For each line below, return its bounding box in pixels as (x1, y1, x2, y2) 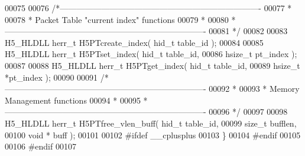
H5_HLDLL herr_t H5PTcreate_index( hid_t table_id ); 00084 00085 (5, 36, 264, 48)
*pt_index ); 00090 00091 (5, 71, 98, 83)
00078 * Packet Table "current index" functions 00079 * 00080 (5, 13, 229, 25)
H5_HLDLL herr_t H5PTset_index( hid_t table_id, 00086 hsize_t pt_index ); (5, 48, 297, 60)
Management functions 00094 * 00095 (5, 94, 141, 106)
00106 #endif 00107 (5, 140, 76, 152)
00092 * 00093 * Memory (209, 82, 300, 95)
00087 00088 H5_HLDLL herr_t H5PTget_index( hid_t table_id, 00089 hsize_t (5, 59, 300, 71)
